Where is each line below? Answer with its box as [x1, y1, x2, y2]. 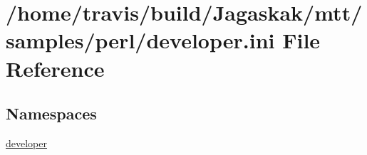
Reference [6, 53, 105, 82]
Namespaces [6, 102, 97, 124]
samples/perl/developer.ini [6, 26, 275, 55]
